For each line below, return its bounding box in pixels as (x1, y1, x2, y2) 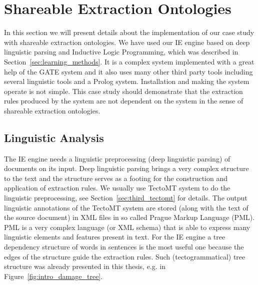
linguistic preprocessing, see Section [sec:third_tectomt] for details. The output (4, 192, 247, 203)
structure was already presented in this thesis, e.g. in (4, 261, 165, 271)
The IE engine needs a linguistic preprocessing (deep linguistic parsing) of (4, 153, 230, 163)
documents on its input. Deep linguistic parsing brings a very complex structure (4, 163, 249, 173)
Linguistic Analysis (4, 129, 104, 145)
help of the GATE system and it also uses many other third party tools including (4, 66, 253, 76)
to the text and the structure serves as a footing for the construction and (4, 172, 228, 183)
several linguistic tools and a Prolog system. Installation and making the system (4, 76, 249, 86)
